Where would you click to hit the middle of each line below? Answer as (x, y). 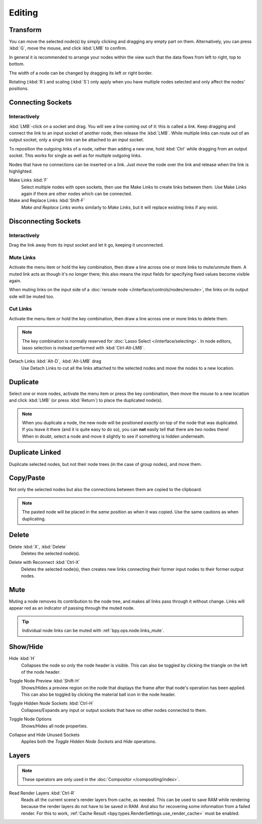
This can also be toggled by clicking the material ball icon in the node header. (98, 694)
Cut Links (20, 309)
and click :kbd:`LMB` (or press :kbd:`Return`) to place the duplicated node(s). (86, 400)
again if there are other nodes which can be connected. (77, 194)
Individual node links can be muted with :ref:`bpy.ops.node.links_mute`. (93, 630)
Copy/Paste (27, 478)
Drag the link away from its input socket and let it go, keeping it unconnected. (86, 245)
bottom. (17, 64)
